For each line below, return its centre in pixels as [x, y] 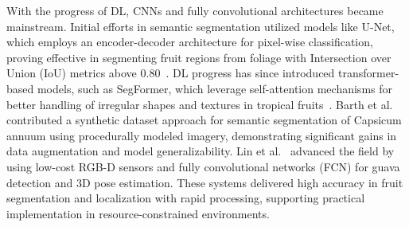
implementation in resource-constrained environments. [138, 213]
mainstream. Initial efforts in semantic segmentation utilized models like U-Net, [201, 26]
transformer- [369, 73]
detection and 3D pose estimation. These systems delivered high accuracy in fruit [205, 182]
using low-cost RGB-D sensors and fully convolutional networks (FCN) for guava [203, 166]
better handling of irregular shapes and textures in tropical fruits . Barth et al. [200, 104]
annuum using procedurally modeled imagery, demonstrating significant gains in [202, 135]
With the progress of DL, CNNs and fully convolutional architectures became [195, 10]
